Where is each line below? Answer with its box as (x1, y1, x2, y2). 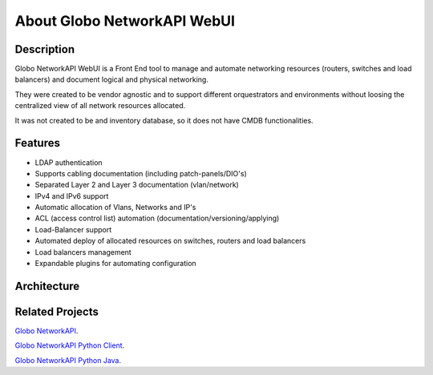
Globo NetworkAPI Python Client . (14, 341, 125, 350)
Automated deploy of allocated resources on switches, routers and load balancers (34, 236, 306, 246)
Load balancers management (34, 247, 132, 256)
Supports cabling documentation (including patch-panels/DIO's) (34, 168, 248, 178)
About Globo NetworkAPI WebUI (14, 12, 236, 30)
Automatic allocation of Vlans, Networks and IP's (34, 203, 196, 212)
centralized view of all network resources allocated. (14, 101, 186, 111)
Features (14, 136, 60, 150)
